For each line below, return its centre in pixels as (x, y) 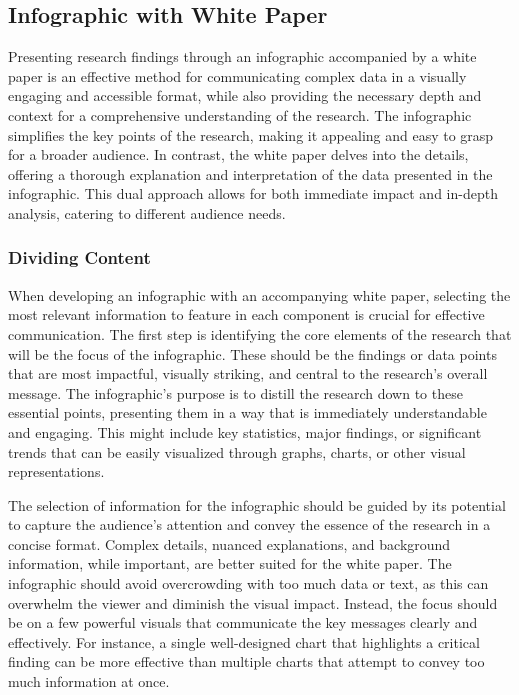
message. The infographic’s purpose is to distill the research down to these (235, 392)
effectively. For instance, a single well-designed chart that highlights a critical (244, 641)
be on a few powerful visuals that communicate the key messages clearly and (243, 622)
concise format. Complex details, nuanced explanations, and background (229, 543)
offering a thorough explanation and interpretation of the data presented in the (250, 173)
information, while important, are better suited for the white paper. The (230, 563)
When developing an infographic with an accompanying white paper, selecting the (259, 294)
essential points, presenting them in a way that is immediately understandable (247, 412)
